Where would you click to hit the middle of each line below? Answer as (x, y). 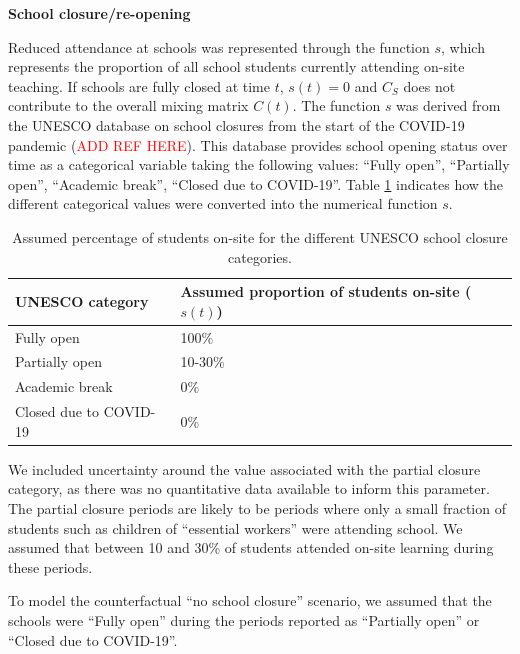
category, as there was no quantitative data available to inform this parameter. (249, 488)
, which (463, 46)
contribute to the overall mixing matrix (128, 105)
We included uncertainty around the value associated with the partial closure (244, 468)
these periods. (50, 566)
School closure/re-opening (99, 13)
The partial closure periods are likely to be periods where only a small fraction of (257, 507)
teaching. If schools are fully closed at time (139, 85)
